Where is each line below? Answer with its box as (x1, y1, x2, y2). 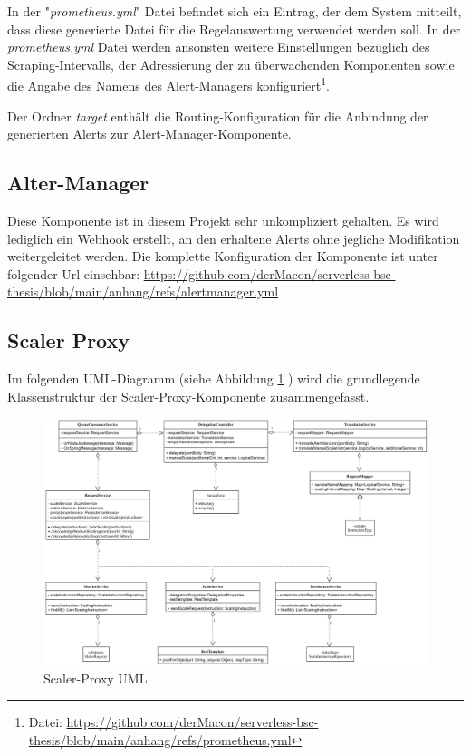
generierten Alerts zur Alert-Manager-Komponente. (7, 124, 292, 143)
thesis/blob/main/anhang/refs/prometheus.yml (28, 731, 292, 750)
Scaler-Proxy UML (43, 668, 148, 687)
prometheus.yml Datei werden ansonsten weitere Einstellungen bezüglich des (7, 37, 430, 56)
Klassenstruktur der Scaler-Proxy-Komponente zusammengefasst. (7, 386, 370, 405)
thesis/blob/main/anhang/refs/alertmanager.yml (7, 282, 279, 301)
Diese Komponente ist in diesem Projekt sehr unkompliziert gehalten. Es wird (7, 211, 439, 230)
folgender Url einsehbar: (7, 264, 140, 283)
